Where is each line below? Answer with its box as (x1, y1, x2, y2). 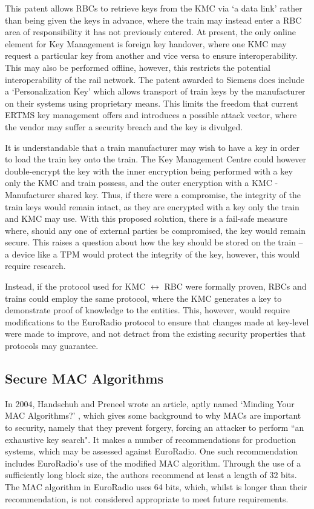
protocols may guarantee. (5, 339, 99, 352)
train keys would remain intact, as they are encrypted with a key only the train (5, 200, 299, 213)
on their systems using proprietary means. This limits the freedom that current (5, 96, 298, 109)
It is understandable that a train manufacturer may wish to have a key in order (5, 141, 299, 153)
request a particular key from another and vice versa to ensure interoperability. (5, 49, 298, 62)
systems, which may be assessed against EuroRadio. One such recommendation (5, 445, 298, 457)
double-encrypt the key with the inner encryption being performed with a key (5, 164, 293, 177)
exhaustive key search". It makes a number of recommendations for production (5, 433, 296, 445)
